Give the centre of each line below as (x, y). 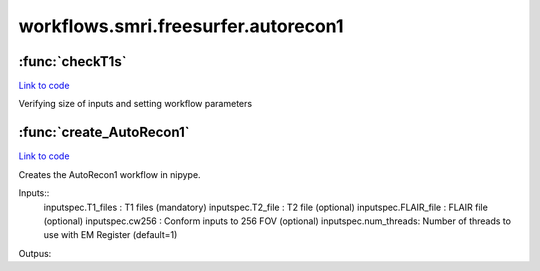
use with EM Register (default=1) (110, 235)
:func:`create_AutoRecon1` (104, 132)
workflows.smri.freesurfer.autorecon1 (181, 26)
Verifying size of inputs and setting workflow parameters (135, 104)
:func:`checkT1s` (72, 61)
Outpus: (35, 253)
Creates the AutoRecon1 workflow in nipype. (109, 174)
